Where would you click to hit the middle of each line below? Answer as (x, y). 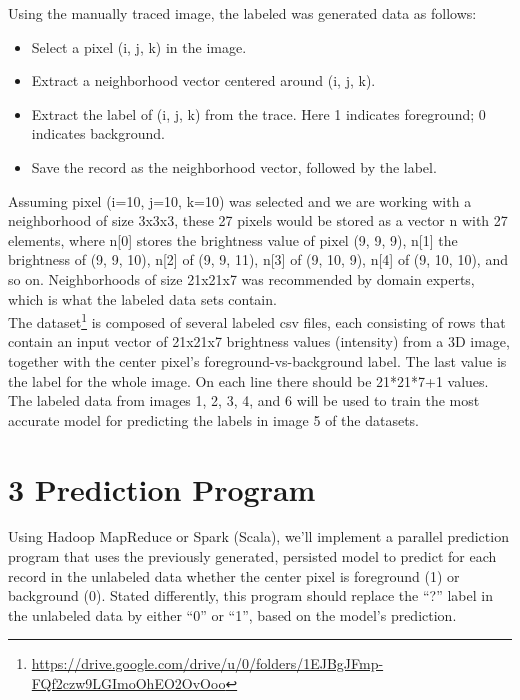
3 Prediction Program (162, 488)
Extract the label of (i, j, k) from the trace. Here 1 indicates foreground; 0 (258, 113)
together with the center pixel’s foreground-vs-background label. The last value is (257, 360)
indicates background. (98, 133)
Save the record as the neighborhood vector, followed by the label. (234, 166)
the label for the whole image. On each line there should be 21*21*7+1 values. (248, 380)
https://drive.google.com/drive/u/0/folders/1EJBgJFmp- (207, 663)
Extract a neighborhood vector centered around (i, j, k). (203, 80)
